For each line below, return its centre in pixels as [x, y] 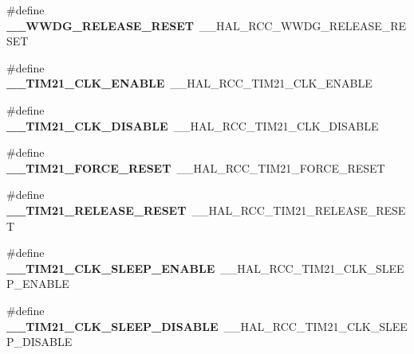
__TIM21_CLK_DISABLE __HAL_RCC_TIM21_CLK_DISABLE [193, 125]
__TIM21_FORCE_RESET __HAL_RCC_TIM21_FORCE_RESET [196, 167]
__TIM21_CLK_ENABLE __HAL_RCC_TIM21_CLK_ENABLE [189, 83]
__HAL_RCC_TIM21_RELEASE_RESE [299, 210]
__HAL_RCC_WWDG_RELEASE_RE [303, 25]
